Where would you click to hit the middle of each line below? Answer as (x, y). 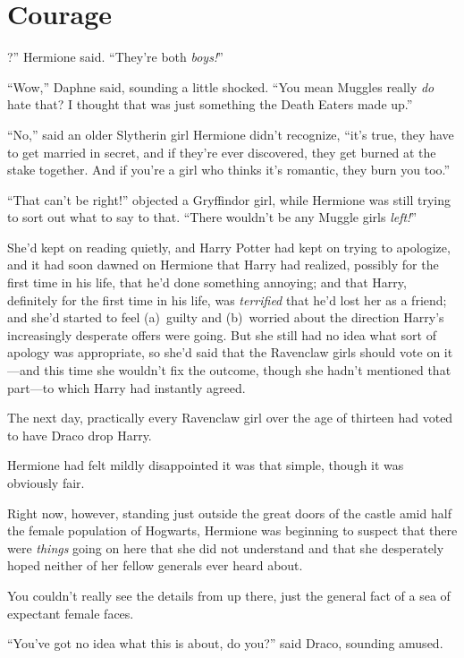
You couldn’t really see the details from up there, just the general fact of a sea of (229, 595)
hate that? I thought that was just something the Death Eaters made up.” (210, 104)
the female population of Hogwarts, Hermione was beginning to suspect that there (232, 530)
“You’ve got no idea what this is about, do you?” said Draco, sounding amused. (225, 643)
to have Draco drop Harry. (80, 435)
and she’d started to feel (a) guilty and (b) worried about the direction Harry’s (226, 317)
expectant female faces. (71, 613)
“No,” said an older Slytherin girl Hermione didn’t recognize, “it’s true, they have (231, 134)
